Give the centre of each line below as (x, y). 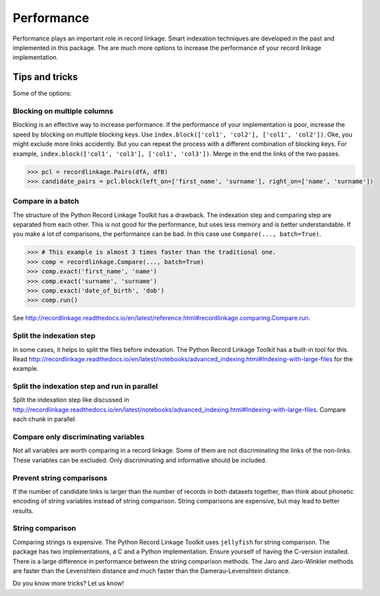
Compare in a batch (46, 201)
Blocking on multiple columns (63, 111)
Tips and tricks (45, 77)
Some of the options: (42, 93)
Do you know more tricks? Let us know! (68, 584)
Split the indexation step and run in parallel (85, 386)
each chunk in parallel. (45, 419)
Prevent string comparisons (60, 478)
